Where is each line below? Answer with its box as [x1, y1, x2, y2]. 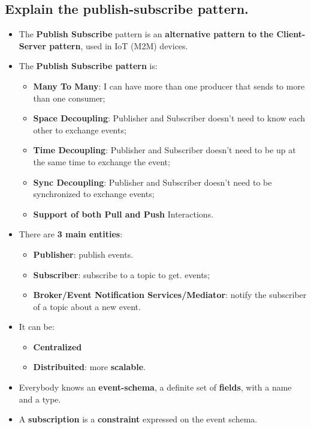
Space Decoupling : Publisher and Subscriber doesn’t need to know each [33, 112, 306, 124]
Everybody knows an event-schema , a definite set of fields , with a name [19, 381, 292, 394]
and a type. [19, 392, 61, 405]
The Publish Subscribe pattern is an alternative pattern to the [19, 28, 274, 40]
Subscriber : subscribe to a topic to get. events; [33, 268, 210, 281]
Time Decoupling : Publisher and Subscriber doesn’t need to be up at [33, 144, 296, 156]
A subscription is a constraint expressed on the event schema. [19, 413, 258, 425]
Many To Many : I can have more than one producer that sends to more [33, 79, 305, 92]
